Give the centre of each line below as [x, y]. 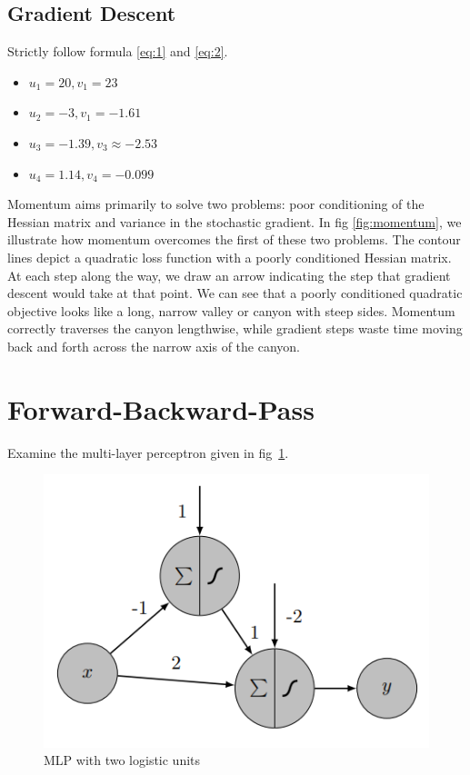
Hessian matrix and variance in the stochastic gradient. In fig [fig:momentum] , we [235, 221]
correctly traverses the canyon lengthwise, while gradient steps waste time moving [235, 328]
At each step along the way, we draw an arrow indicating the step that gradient [229, 275]
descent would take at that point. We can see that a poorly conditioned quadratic [235, 293]
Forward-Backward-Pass [161, 408]
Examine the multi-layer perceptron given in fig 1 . [148, 452]
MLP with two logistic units [122, 760]
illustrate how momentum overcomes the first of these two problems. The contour [234, 239]
